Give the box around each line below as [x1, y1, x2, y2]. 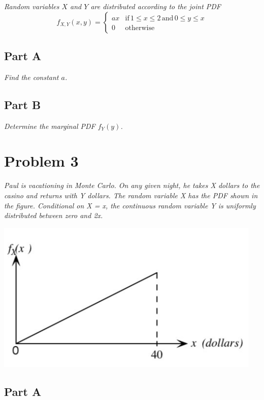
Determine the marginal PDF [4, 120, 95, 131]
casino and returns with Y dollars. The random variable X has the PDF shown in [4, 190, 258, 200]
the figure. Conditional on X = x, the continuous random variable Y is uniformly [4, 200, 256, 210]
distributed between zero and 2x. [4, 210, 103, 221]
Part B [4, 96, 41, 112]
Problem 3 [4, 150, 79, 171]
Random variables [4, 1, 59, 11]
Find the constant [4, 71, 59, 82]
